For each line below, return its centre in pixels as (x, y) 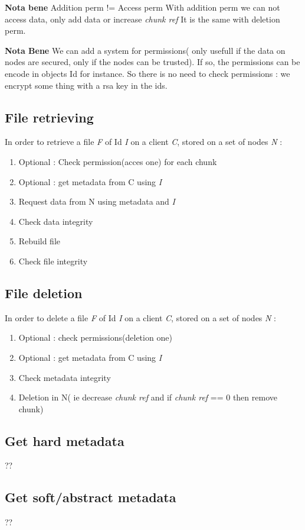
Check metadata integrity (65, 377)
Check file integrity (53, 261)
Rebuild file (40, 241)
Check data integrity (56, 221)
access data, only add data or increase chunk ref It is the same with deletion (142, 19)
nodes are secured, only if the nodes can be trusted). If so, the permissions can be (152, 62)
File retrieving (49, 117)
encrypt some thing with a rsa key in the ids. (86, 85)
